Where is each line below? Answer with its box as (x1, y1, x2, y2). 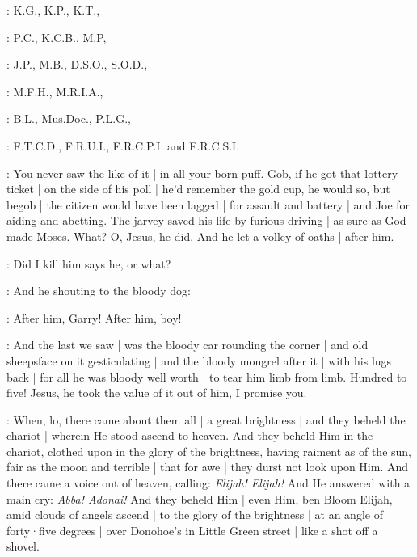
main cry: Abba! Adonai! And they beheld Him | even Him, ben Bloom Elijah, (6, 490, 393, 507)
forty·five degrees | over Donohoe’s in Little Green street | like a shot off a (6, 521, 378, 538)
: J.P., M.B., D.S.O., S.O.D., (6, 56, 148, 73)
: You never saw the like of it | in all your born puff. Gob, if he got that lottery (6, 164, 398, 181)
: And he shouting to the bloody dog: (6, 282, 192, 299)
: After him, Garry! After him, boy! (6, 309, 182, 326)
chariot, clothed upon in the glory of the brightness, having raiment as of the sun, (6, 442, 412, 459)
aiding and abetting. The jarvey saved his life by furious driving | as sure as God (6, 212, 406, 229)
